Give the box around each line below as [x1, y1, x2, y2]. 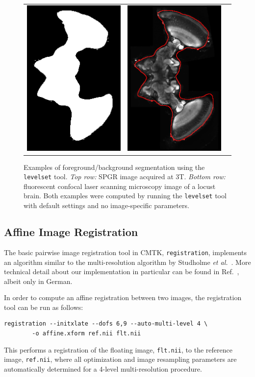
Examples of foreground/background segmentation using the [24, 162, 205, 172]
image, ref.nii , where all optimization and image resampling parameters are [4, 354, 237, 364]
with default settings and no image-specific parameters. [24, 200, 189, 211]
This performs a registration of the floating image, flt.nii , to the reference [4, 344, 232, 354]
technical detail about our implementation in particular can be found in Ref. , [4, 266, 239, 277]
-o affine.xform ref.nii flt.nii [32, 330, 141, 337]
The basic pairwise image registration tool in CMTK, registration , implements [4, 247, 247, 257]
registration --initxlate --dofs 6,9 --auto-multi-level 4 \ [4, 320, 208, 328]
